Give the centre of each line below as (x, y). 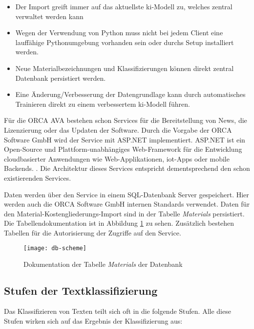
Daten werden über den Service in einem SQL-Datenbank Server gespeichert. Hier (127, 194)
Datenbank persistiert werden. (61, 78)
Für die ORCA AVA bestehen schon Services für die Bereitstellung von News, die (126, 120)
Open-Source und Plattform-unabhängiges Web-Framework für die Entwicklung (123, 149)
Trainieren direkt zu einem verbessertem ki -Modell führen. (103, 104)
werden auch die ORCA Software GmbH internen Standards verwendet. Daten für (127, 204)
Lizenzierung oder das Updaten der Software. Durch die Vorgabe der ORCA (118, 129)
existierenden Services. (38, 177)
